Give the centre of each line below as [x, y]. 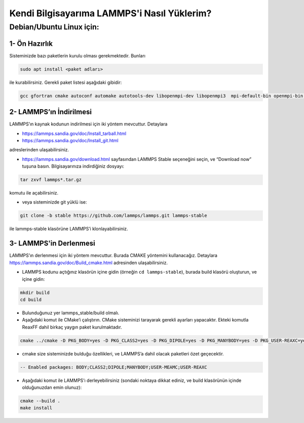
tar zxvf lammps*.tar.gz [51, 180]
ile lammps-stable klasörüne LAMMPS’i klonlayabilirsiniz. [69, 229]
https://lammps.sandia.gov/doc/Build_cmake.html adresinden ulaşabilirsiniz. [89, 263]
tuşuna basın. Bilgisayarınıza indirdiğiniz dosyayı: [73, 166]
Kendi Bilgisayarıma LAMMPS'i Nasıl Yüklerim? [110, 13]
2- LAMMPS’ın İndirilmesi [51, 112]
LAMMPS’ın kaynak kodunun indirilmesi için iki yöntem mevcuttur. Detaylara [88, 124]
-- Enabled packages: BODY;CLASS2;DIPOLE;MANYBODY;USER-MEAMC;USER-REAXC [113, 367]
